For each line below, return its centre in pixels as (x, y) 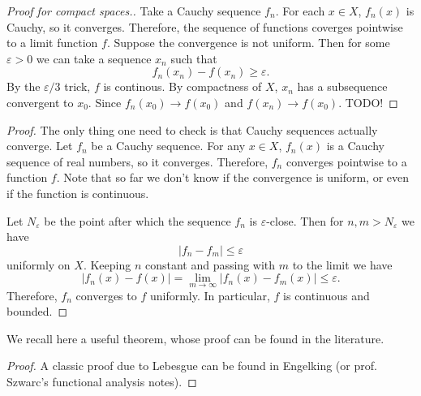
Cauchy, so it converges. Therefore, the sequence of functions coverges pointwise (205, 26)
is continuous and (326, 295)
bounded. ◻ (37, 311)
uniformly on (39, 264)
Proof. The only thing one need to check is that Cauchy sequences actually (192, 129)
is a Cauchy (355, 146)
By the (24, 86)
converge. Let (40, 146)
